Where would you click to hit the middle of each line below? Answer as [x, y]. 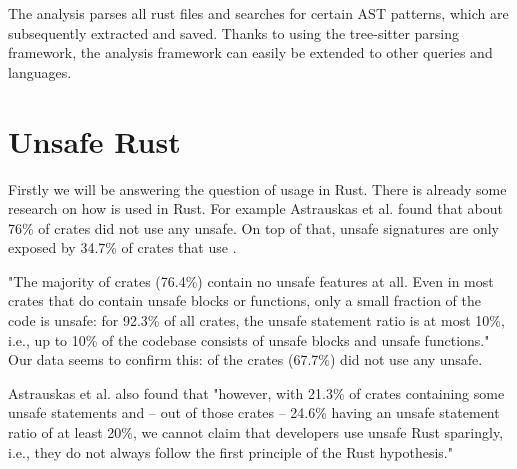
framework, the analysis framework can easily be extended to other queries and [250, 52]
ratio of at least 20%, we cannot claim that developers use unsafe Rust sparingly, [256, 432]
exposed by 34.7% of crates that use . [122, 247]
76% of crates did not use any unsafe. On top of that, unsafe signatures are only [253, 227]
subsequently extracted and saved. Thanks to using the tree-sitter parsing [234, 32]
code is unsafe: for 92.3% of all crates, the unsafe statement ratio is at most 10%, [256, 320]
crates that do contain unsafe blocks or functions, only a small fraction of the [245, 300]
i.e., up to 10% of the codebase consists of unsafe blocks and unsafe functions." [249, 339]
